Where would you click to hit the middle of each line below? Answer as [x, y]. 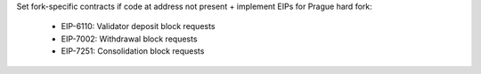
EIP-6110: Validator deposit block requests [138, 26]
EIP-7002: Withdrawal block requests [129, 39]
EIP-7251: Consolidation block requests [133, 51]
